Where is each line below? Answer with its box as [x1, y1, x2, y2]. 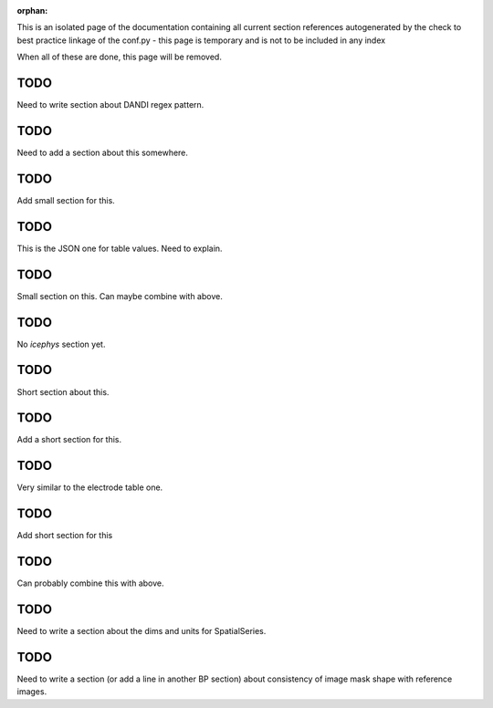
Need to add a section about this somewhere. [16, 147, 189, 158]
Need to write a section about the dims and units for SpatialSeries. [16, 626, 267, 637]
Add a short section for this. [16, 434, 122, 445]
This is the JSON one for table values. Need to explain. [16, 243, 223, 254]
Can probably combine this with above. [16, 578, 164, 588]
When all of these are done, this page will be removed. [16, 51, 223, 63]
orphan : [16, 5, 48, 16]
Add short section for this [16, 530, 113, 541]
